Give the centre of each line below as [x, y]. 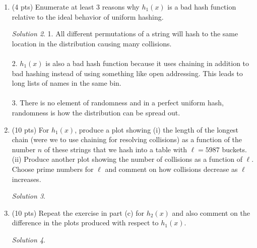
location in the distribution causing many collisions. [92, 43]
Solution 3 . [28, 196]
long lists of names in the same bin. [67, 83]
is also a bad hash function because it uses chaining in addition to [147, 63]
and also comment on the [211, 212]
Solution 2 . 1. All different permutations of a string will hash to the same [125, 34]
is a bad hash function [202, 7]
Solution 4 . [28, 239]
